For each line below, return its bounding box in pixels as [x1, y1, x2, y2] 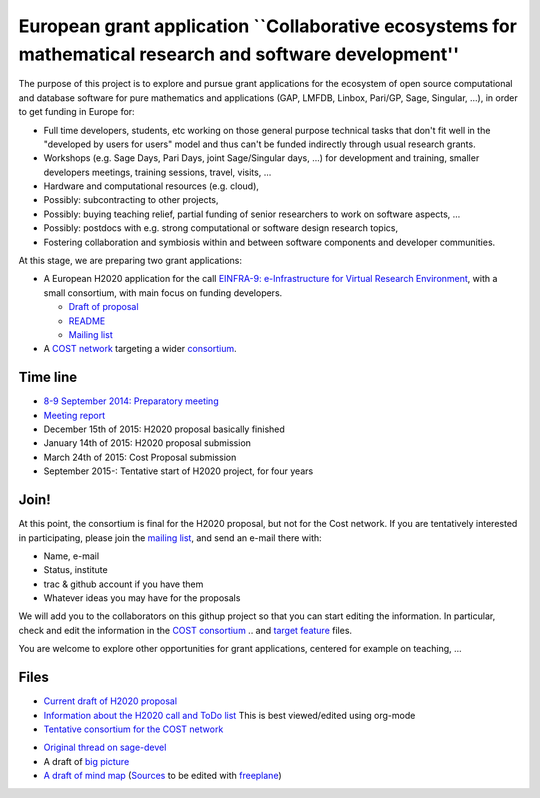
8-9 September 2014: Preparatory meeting [43, 395, 219, 407]
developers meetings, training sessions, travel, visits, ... [43, 166, 272, 178]
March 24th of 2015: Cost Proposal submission [43, 451, 237, 463]
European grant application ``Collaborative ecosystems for [18, 15, 517, 37]
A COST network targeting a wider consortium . [43, 343, 237, 355]
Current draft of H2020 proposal [43, 695, 178, 707]
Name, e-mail [43, 550, 100, 562]
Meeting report [43, 409, 105, 421]
